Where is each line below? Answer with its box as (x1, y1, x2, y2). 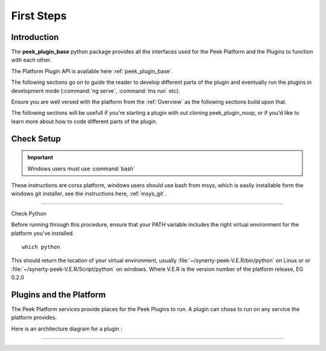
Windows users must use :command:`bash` (27, 165, 135, 172)
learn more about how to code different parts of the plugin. (11, 118, 158, 125)
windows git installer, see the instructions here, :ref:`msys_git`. (11, 190, 167, 198)
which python (22, 243, 60, 250)
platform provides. (11, 314, 57, 321)
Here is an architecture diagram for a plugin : (11, 325, 123, 332)
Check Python (11, 210, 46, 217)
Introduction (11, 32, 59, 42)
